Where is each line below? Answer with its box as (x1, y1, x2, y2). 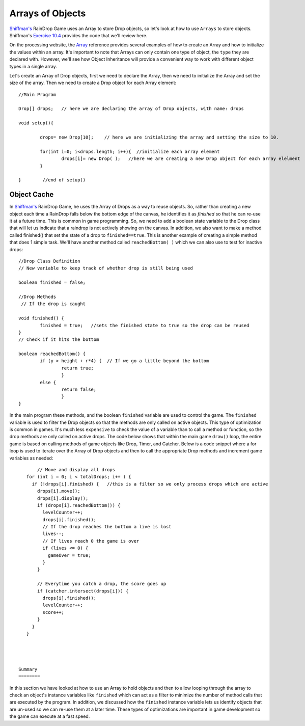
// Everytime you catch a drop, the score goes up (37, 581, 167, 587)
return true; (61, 365, 94, 371)
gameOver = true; (47, 552, 91, 558)
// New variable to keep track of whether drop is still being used (18, 265, 193, 271)
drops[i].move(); (37, 488, 80, 494)
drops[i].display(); (37, 495, 89, 501)
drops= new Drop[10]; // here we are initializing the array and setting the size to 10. (40, 135, 279, 140)
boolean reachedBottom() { (18, 351, 86, 357)
